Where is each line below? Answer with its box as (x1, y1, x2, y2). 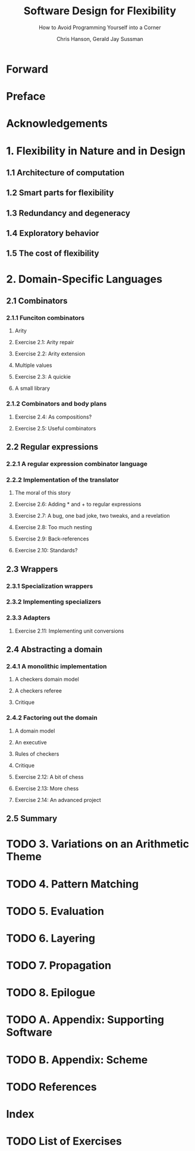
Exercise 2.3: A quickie (14, 373, 71, 380)
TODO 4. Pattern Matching (6, 877, 139, 891)
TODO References (6, 1080, 97, 1093)
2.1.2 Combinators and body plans (6, 400, 107, 408)
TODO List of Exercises (6, 1134, 122, 1148)
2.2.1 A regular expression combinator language (6, 460, 147, 468)
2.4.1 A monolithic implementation (6, 662, 107, 671)
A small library (14, 385, 51, 392)
